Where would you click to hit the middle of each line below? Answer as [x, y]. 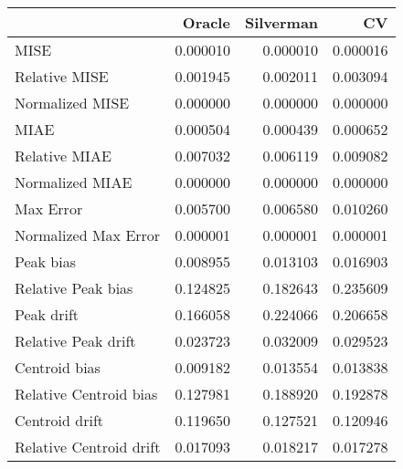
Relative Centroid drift [88, 447]
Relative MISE [62, 76]
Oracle [206, 22]
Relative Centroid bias [86, 394]
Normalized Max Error [88, 235]
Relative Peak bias [74, 288]
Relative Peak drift [75, 341]
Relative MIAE [63, 156]
